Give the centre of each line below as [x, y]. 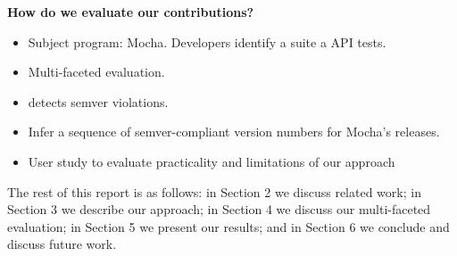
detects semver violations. [98, 101]
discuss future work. [62, 244]
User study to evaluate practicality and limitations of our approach [212, 161]
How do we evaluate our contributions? [131, 12]
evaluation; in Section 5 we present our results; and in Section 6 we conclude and [228, 226]
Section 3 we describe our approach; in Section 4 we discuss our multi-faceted [219, 209]
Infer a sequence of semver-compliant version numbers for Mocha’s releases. [234, 132]
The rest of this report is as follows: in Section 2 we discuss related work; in [214, 191]
